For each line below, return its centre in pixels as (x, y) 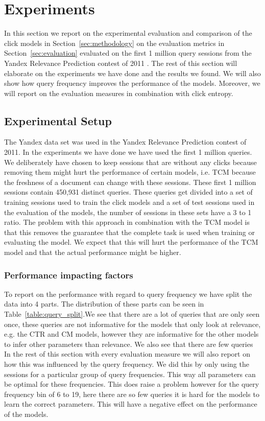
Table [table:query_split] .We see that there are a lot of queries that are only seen (132, 314)
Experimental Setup (58, 120)
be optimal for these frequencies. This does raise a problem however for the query (132, 384)
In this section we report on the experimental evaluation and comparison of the (128, 33)
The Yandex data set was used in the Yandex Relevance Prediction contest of (125, 142)
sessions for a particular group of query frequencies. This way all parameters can (130, 374)
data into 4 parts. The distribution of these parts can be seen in (104, 304)
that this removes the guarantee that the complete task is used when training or (129, 232)
